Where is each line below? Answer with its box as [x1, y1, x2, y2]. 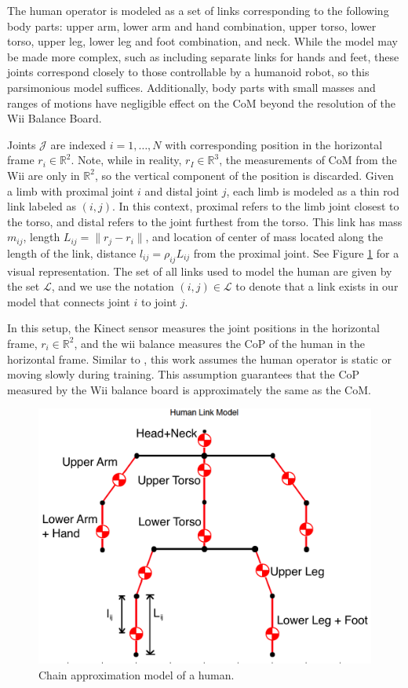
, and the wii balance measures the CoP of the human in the [74, 335, 366, 351]
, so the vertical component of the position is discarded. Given [94, 167, 394, 183]
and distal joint [144, 182, 219, 199]
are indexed [50, 136, 106, 152]
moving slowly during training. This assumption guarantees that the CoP [7, 366, 360, 382]
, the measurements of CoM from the [219, 152, 397, 168]
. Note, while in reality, [71, 152, 182, 168]
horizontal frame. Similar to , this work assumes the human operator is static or [7, 350, 392, 367]
